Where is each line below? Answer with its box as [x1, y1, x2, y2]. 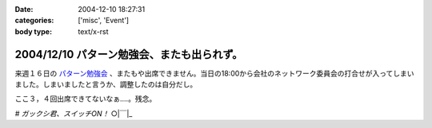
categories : [14, 16, 54, 25]
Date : [14, 5, 34, 14]
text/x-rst [78, 26, 109, 36]
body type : [14, 26, 52, 36]
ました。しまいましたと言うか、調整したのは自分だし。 [14, 80, 198, 89]
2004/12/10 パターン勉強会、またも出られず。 [14, 48, 243, 61]
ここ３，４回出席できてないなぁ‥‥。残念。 [14, 94, 157, 103]
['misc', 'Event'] [78, 16, 130, 25]
